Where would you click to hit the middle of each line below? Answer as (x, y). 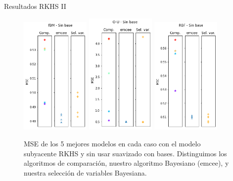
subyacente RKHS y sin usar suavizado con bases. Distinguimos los (125, 153)
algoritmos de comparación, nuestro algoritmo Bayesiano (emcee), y (126, 163)
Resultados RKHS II (35, 6)
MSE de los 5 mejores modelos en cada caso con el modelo (112, 143)
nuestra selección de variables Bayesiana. (85, 172)
